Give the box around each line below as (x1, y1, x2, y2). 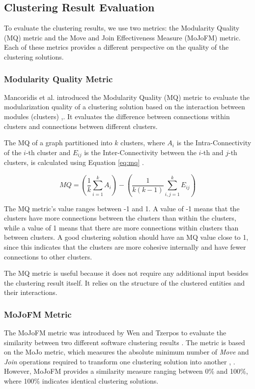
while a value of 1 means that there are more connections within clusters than (4, 222, 239, 232)
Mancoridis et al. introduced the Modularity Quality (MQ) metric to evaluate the (4, 92, 250, 102)
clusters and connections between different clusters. (4, 121, 158, 131)
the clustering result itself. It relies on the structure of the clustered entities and (4, 277, 245, 288)
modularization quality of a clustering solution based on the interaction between (4, 101, 245, 112)
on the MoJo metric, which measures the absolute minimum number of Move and (4, 347, 249, 357)
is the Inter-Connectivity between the (84, 147, 197, 157)
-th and (201, 147, 224, 157)
